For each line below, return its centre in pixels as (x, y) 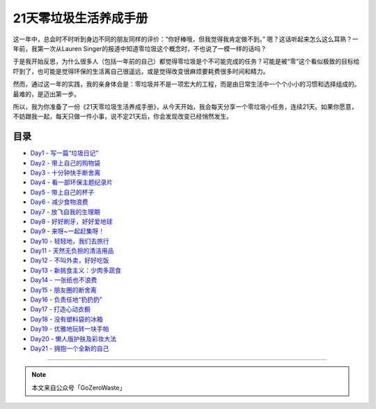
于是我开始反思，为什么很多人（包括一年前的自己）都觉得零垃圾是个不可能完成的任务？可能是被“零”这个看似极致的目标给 (186, 61)
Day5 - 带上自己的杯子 (62, 192)
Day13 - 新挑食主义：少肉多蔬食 (76, 270)
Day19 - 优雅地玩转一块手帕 (70, 329)
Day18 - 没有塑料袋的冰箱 (67, 319)
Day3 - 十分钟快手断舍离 (65, 172)
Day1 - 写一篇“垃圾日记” (64, 153)
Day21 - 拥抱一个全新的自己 (70, 348)
